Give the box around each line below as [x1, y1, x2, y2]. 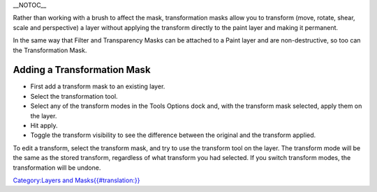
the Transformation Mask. [13, 46, 87, 54]
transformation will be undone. [13, 163, 101, 172]
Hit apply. [30, 122, 59, 130]
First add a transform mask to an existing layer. [30, 82, 165, 90]
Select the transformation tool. [30, 92, 118, 100]
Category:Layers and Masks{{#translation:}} [13, 176, 140, 184]
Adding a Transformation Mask [13, 64, 151, 76]
